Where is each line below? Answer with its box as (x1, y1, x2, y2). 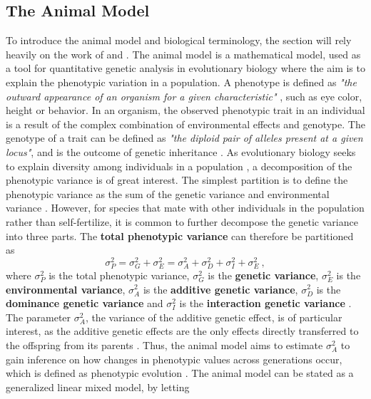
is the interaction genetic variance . (179, 296, 352, 311)
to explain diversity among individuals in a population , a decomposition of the (6, 158, 352, 173)
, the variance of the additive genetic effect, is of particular (85, 309, 342, 324)
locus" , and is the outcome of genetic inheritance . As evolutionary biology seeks (6, 144, 356, 159)
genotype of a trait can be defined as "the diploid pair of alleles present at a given (6, 130, 363, 145)
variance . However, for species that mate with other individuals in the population (6, 200, 365, 215)
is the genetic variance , (208, 267, 319, 282)
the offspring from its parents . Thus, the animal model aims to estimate (6, 337, 323, 352)
